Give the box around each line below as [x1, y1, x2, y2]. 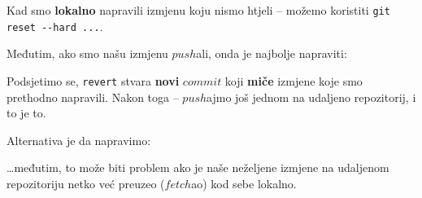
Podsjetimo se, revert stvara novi [7, 72, 180, 89]
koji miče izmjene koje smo [224, 72, 363, 89]
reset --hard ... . [7, 17, 103, 34]
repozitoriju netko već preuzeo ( [7, 174, 165, 191]
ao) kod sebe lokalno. [191, 174, 297, 191]
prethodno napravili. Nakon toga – [7, 88, 179, 105]
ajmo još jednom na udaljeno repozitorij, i [207, 88, 416, 105]
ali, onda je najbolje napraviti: [196, 45, 347, 62]
